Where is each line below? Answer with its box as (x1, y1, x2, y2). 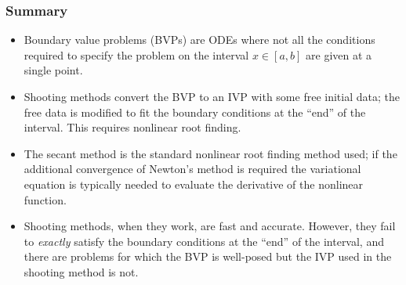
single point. (24, 62, 83, 78)
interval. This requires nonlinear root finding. (24, 119, 241, 135)
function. (24, 191, 67, 207)
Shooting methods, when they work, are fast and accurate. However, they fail (24, 218, 396, 234)
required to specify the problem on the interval (24, 46, 249, 63)
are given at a (306, 46, 372, 63)
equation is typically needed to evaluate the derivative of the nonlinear (24, 175, 364, 192)
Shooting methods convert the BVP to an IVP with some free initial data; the (24, 88, 400, 104)
